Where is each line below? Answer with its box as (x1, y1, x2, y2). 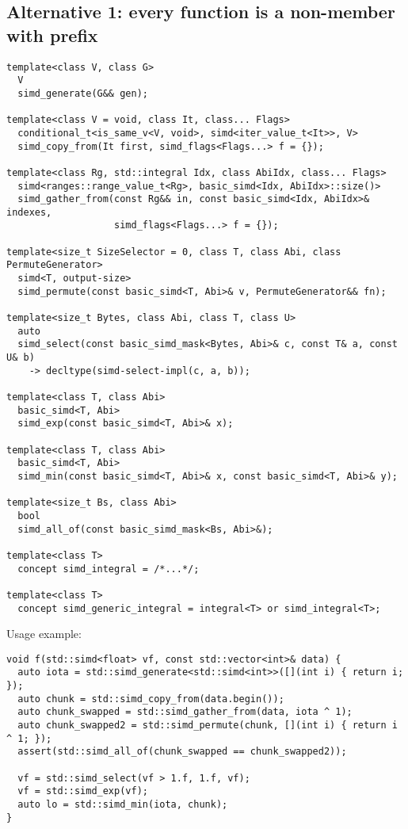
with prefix (6, 22, 98, 47)
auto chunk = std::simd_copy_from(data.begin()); (17, 693, 284, 705)
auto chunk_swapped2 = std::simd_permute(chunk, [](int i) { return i (17, 720, 398, 732)
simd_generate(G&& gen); (17, 87, 148, 99)
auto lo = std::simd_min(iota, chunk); (17, 798, 228, 810)
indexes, (6, 206, 52, 218)
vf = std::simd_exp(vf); (17, 785, 148, 797)
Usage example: (6, 625, 82, 642)
